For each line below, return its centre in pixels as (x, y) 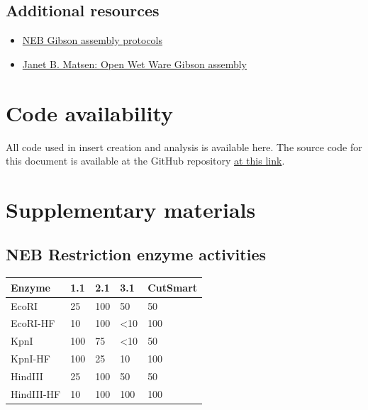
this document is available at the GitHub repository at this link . (145, 161)
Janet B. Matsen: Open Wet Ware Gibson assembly (135, 63)
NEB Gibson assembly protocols (93, 40)
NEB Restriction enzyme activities (136, 254)
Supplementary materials (131, 209)
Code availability (90, 112)
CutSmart (173, 287)
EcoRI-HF (33, 323)
